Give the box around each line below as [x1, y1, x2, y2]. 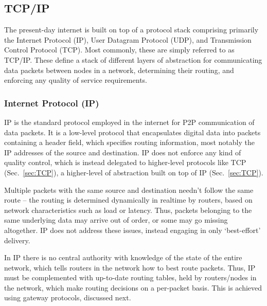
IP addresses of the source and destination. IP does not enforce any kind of [4, 147, 241, 157]
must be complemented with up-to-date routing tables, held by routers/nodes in [4, 272, 257, 283]
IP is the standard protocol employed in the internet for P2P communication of [4, 116, 255, 127]
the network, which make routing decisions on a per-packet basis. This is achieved [4, 282, 262, 293]
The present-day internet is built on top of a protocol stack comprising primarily [4, 24, 259, 35]
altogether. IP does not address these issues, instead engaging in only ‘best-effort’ [4, 224, 261, 235]
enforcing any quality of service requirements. [4, 75, 147, 85]
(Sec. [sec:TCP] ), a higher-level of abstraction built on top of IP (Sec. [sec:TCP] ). [4, 167, 263, 177]
